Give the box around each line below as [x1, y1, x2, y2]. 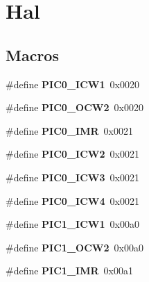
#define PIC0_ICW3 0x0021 [6, 169, 139, 184]
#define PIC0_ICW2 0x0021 [6, 147, 139, 161]
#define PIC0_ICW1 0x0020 [6, 76, 139, 91]
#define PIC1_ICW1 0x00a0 [6, 217, 139, 231]
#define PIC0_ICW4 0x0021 [6, 193, 139, 208]
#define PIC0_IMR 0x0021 [6, 123, 133, 138]
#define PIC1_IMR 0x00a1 [6, 263, 133, 278]
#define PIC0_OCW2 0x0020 [6, 100, 143, 115]
